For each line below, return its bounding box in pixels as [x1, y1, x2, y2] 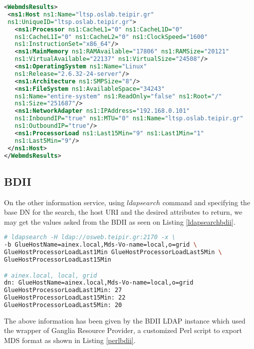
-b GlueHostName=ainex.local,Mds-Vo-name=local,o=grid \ [4, 241, 197, 249]
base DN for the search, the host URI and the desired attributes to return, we [4, 207, 243, 217]
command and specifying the [162, 197, 251, 207]
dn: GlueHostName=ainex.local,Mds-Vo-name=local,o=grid [4, 279, 194, 287]
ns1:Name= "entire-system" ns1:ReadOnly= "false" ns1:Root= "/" [14, 92, 222, 100]
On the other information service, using [4, 197, 125, 207]
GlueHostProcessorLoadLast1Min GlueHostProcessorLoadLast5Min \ [4, 249, 222, 256]
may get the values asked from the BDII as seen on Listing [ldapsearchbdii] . [4, 216, 236, 227]
